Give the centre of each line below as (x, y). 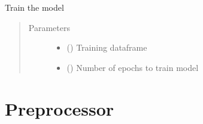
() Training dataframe (107, 47)
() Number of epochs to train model (133, 67)
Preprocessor (60, 108)
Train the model (34, 7)
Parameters (49, 27)
